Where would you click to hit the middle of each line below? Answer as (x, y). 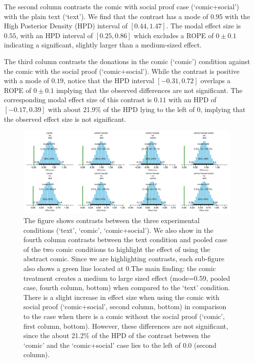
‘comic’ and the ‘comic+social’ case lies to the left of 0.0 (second (120, 345)
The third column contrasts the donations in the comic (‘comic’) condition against (127, 61)
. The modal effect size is (203, 26)
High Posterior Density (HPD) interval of (66, 26)
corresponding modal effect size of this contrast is (78, 100)
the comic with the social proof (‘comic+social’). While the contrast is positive (122, 71)
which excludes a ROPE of (174, 35)
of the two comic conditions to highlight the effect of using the (117, 249)
